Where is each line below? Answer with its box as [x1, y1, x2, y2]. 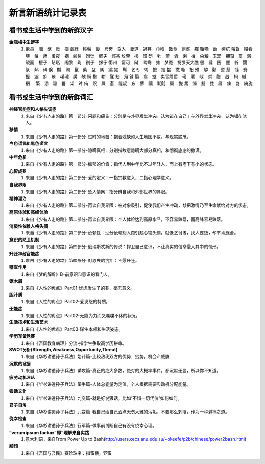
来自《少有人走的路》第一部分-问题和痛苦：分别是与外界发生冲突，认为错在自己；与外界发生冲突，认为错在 [26, 113, 243, 119]
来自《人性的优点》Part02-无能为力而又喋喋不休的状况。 [26, 313, 140, 319]
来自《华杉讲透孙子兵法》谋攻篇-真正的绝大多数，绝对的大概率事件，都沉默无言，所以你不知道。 [26, 368, 221, 374]
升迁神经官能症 [9, 251, 39, 257]
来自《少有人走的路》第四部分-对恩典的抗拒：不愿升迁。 [26, 257, 140, 263]
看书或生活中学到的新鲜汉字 [9, 26, 93, 34]
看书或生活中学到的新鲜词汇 [9, 93, 93, 102]
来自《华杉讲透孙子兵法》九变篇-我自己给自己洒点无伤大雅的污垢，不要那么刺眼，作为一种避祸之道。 [26, 408, 230, 415]
